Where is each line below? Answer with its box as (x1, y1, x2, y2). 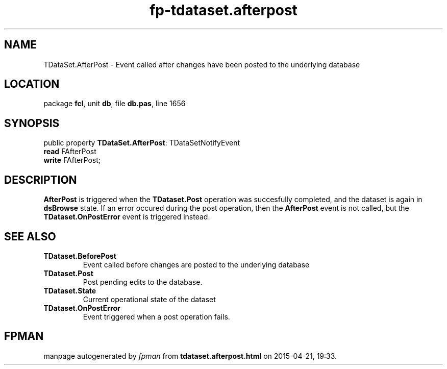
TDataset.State (43, 286, 96, 295)
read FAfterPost (43, 147, 96, 156)
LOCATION (4, 78, 60, 91)
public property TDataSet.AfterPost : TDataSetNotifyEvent (43, 138, 240, 147)
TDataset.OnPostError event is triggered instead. (43, 212, 210, 222)
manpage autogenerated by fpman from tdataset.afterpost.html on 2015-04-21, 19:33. (43, 351, 337, 360)
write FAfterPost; (43, 156, 101, 165)
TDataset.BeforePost (43, 251, 116, 260)
